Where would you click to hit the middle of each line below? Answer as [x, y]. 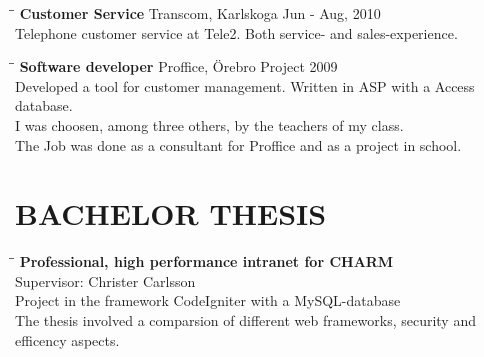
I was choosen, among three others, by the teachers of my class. [209, 124]
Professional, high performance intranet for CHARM [206, 261]
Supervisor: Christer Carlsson [105, 280]
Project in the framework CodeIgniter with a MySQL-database [208, 300]
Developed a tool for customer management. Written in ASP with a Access [245, 85]
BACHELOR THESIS [171, 213]
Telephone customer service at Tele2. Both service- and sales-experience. [236, 32]
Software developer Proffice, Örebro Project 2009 [178, 66]
